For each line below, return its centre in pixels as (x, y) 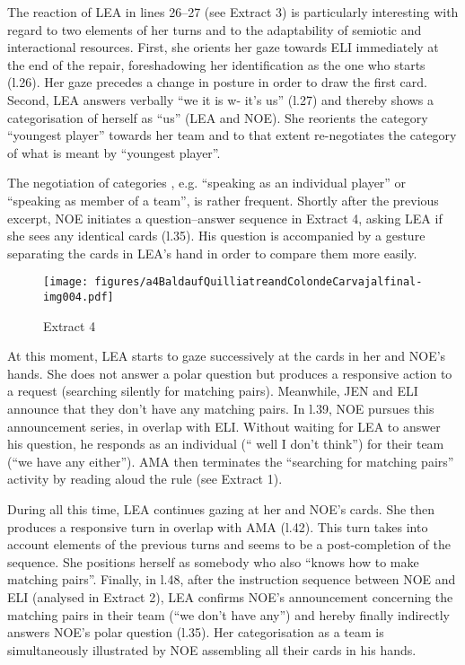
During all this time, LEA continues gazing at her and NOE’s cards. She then (221, 508)
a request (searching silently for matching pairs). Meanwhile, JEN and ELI (213, 391)
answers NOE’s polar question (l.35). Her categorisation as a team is (196, 632)
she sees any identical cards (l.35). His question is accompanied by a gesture (216, 236)
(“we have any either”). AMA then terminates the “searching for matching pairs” (231, 461)
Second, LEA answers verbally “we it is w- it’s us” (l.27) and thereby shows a (221, 99)
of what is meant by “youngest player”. (114, 152)
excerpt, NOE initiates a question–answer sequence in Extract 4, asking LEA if (225, 218)
